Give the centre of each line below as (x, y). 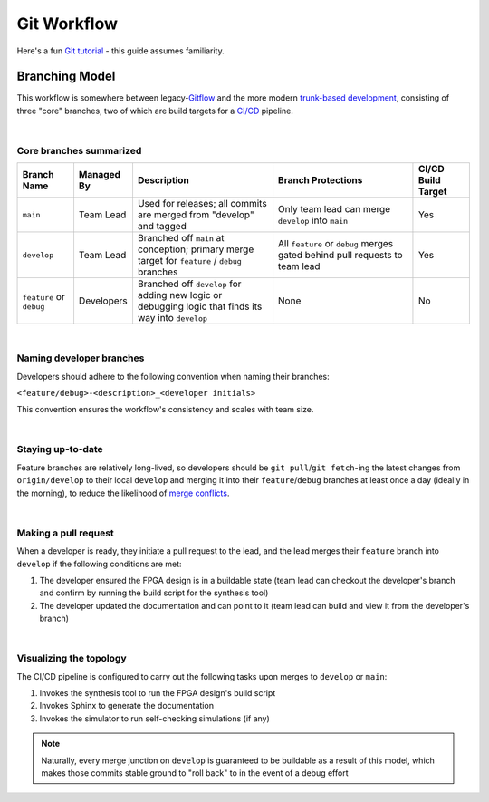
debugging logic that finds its (200, 306)
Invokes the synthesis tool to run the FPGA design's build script (158, 693)
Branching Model (66, 77)
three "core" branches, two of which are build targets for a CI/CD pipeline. (155, 111)
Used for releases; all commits (202, 204)
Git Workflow (67, 24)
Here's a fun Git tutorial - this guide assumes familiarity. (121, 51)
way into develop (173, 318)
